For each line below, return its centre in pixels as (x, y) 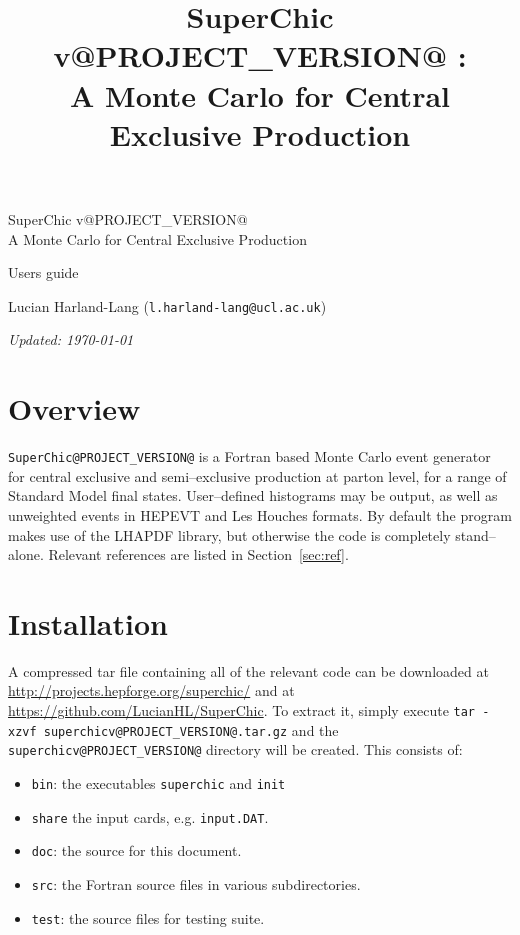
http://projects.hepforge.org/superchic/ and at (151, 690)
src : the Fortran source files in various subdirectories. (196, 883)
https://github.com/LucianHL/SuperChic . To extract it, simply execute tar (242, 710)
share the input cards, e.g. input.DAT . (150, 816)
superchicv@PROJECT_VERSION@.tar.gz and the (191, 729)
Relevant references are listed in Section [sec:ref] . (198, 554)
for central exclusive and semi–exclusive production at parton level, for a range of (257, 475)
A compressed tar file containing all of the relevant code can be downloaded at (248, 670)
